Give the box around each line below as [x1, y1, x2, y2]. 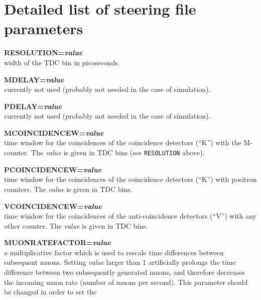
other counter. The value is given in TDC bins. [4, 220, 148, 231]
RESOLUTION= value [4, 47, 83, 58]
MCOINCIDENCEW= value [4, 127, 104, 138]
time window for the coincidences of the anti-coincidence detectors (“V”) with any [4, 211, 257, 221]
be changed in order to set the [4, 286, 97, 297]
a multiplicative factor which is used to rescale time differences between [4, 247, 224, 257]
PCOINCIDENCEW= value [4, 164, 102, 174]
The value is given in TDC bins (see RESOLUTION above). [31, 147, 205, 158]
